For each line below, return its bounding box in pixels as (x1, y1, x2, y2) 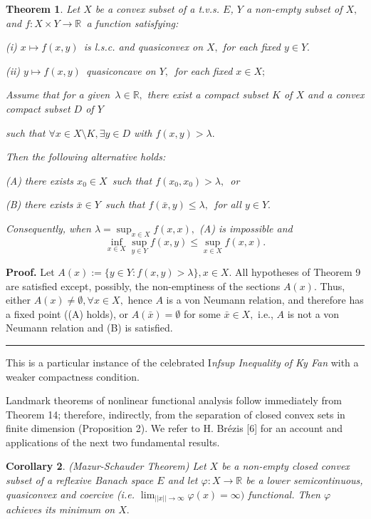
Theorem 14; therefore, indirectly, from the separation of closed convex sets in (6, 406, 345, 421)
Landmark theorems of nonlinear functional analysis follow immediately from (6, 393, 342, 408)
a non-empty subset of (246, 1, 343, 16)
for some (184, 306, 221, 321)
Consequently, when (6, 220, 91, 235)
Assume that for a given (6, 87, 110, 102)
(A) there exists (6, 173, 74, 187)
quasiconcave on (85, 63, 156, 78)
